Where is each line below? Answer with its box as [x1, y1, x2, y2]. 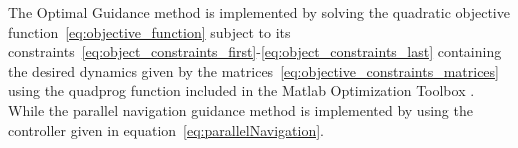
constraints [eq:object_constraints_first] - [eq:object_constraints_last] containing [8, 41, 502, 62]
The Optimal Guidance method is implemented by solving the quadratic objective [8, 2, 510, 22]
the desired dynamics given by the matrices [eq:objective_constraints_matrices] [8, 60, 499, 81]
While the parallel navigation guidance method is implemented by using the [8, 99, 473, 120]
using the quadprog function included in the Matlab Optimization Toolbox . [8, 80, 475, 101]
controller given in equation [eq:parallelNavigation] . [8, 119, 324, 140]
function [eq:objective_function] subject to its [8, 21, 291, 42]
